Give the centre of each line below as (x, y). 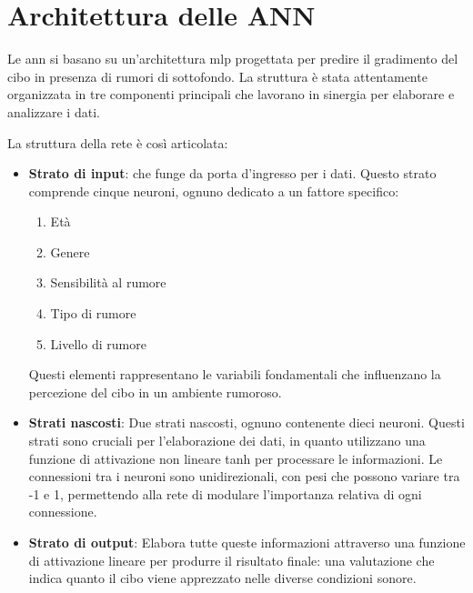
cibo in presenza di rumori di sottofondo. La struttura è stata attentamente (217, 76)
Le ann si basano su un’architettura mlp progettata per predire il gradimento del (233, 59)
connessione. (63, 512)
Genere (70, 251)
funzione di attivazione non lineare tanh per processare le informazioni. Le (236, 458)
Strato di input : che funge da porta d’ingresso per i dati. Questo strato (232, 173)
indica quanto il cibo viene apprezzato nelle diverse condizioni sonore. (222, 578)
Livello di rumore (98, 343)
